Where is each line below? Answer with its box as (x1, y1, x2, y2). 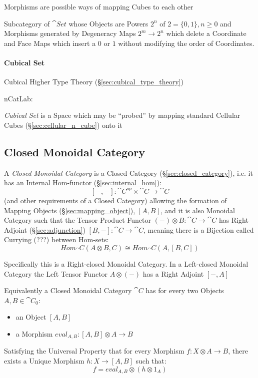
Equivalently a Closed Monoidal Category (4, 285, 132, 296)
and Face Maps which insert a (4, 37, 96, 48)
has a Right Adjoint (142, 268, 204, 279)
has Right (218, 215, 248, 225)
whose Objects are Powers (68, 18, 148, 28)
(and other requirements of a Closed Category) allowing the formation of (4, 195, 227, 205)
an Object (15, 312, 46, 322)
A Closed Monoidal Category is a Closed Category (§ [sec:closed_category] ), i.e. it (4, 167, 253, 178)
